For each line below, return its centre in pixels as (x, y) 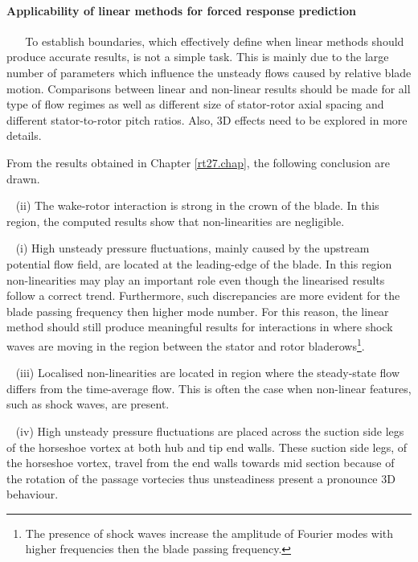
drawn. (23, 178)
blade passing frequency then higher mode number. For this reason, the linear (198, 311)
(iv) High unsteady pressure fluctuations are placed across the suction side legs (210, 431)
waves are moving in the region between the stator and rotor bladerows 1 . (186, 344)
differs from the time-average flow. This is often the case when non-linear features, (209, 388)
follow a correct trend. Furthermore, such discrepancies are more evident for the (203, 295)
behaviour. (33, 494)
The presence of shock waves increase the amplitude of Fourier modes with (209, 533)
